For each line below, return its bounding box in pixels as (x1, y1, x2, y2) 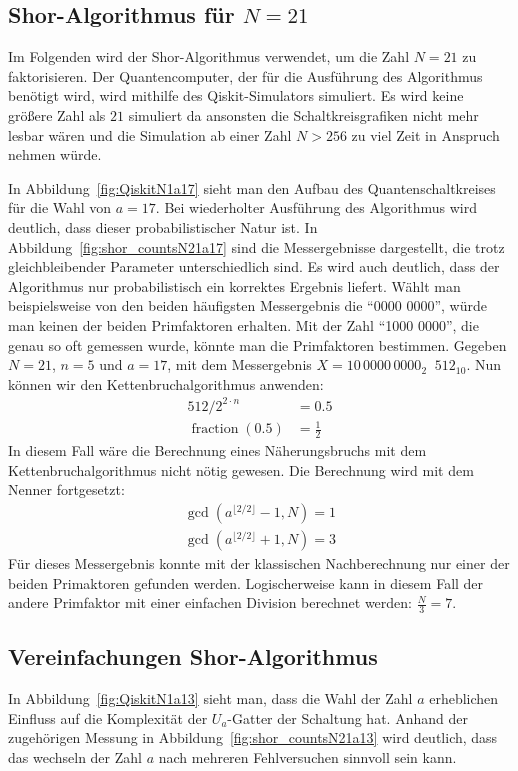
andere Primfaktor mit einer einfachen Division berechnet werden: (8, 592, 412, 613)
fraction (191, 422, 239, 437)
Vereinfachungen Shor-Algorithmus (8, 641, 378, 672)
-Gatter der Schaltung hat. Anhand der (227, 707, 468, 728)
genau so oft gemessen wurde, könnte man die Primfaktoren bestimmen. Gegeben (8, 334, 507, 355)
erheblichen (429, 688, 499, 709)
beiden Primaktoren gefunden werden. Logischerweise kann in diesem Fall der (8, 572, 484, 593)
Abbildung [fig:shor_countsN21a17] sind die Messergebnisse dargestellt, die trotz (8, 236, 505, 257)
